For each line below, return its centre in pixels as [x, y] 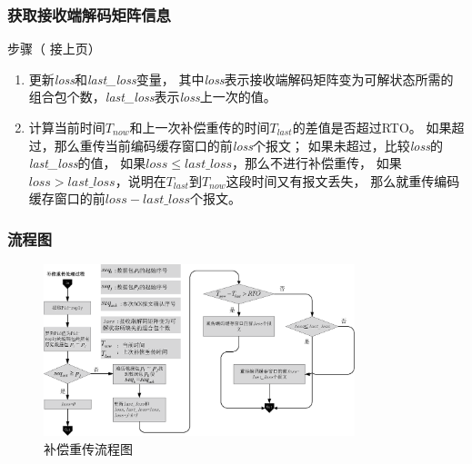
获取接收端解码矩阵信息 [89, 14]
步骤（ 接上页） [54, 49]
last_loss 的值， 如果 [87, 163]
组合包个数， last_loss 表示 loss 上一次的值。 [152, 97]
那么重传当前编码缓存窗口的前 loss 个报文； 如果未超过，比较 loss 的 [248, 145]
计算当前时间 [67, 127]
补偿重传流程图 [88, 448]
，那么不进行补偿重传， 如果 [317, 163]
